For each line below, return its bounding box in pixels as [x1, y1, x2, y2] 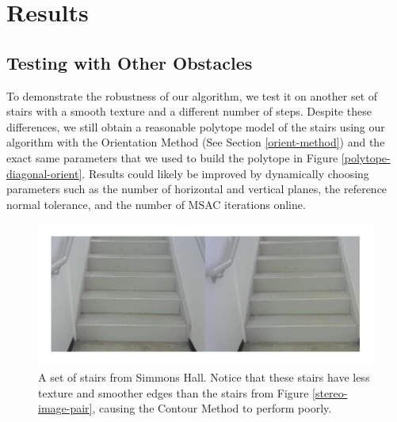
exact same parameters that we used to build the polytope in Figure [6, 149, 338, 165]
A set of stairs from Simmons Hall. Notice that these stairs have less [38, 369, 370, 386]
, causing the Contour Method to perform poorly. [92, 400, 332, 416]
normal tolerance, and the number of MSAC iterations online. [6, 196, 306, 212]
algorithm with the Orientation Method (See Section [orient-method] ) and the [6, 134, 385, 150]
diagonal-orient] [6, 165, 82, 181]
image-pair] [38, 400, 93, 416]
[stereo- [312, 384, 348, 401]
